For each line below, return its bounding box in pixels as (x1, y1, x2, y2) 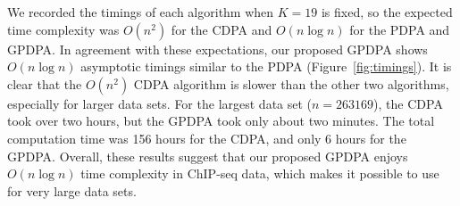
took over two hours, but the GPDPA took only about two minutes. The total (7, 111, 435, 130)
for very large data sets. (7, 181, 137, 200)
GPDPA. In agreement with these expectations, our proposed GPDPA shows (7, 39, 428, 58)
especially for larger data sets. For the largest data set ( (7, 94, 313, 112)
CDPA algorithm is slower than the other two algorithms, (133, 74, 449, 93)
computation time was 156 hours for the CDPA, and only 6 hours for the (7, 128, 406, 147)
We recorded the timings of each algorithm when (7, 3, 274, 21)
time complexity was (7, 20, 120, 38)
